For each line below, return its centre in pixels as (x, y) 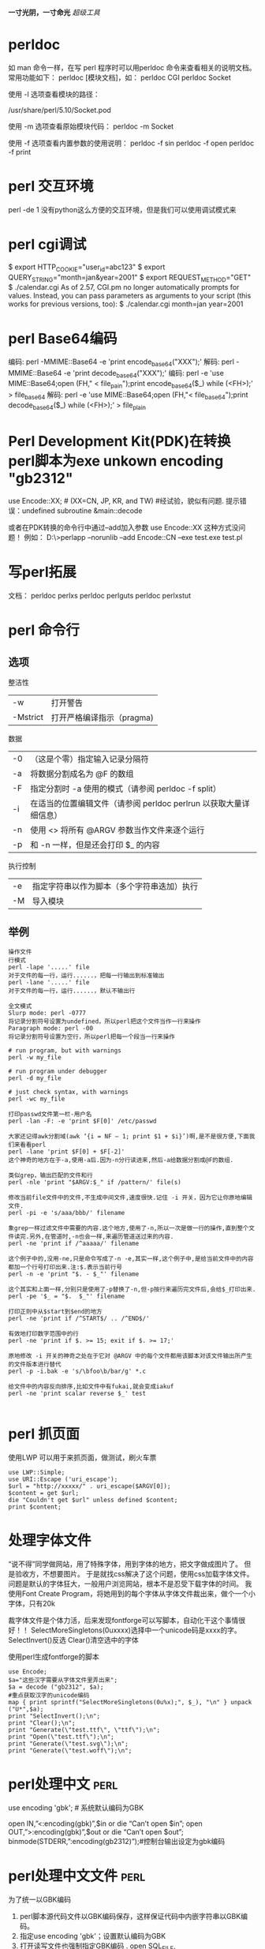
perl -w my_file (35, 1058)
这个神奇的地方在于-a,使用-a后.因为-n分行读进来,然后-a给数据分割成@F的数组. (121, 1160)
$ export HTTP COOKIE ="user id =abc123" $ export (87, 268)
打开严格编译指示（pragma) (102, 718)
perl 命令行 (44, 630)
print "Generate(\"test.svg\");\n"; (68, 1744)
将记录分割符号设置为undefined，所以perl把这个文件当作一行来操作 (105, 1021)
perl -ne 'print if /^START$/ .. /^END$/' (79, 1319)
